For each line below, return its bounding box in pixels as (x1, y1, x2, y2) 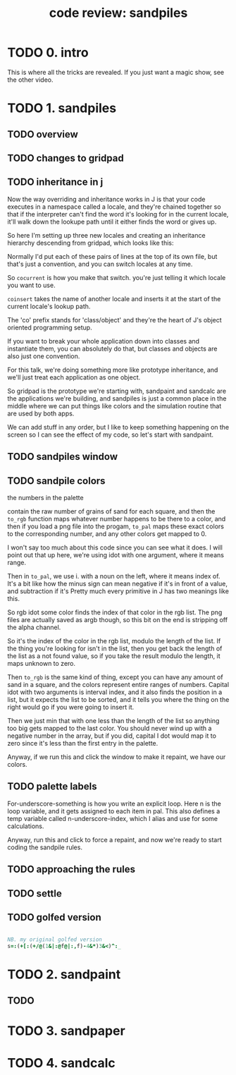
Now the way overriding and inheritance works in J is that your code (7, 195, 206, 203)
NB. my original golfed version (7, 936, 102, 943)
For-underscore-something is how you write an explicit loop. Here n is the (7, 799, 222, 808)
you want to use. (7, 281, 56, 289)
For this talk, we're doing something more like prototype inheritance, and (7, 365, 218, 374)
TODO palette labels (7, 781, 97, 793)
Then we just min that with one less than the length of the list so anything (7, 716, 220, 724)
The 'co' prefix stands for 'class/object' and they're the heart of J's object (7, 315, 222, 324)
